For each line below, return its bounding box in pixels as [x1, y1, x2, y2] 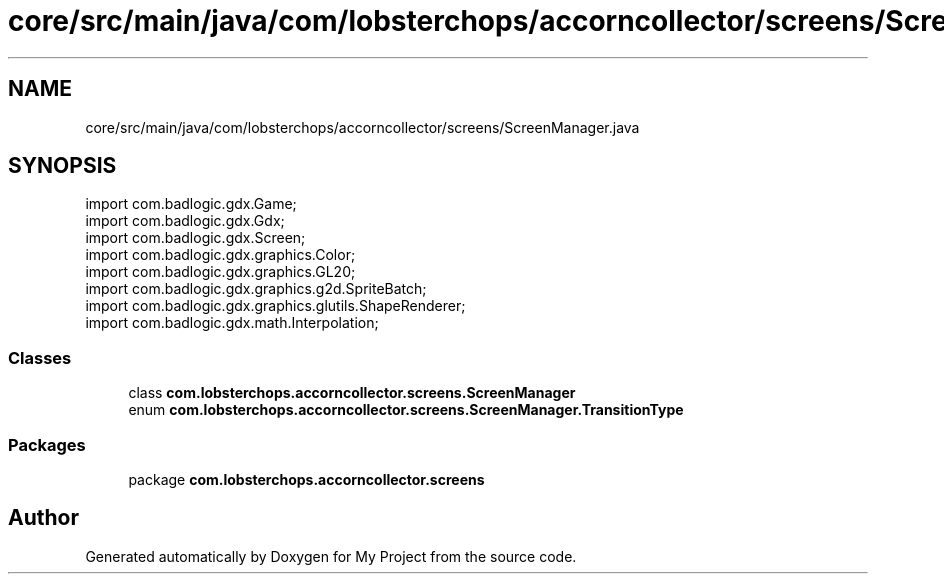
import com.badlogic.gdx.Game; [85, 195, 297, 213]
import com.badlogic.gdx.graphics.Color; [85, 246, 356, 264]
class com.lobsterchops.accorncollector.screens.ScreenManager [128, 384, 576, 402]
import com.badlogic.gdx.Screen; [85, 229, 306, 247]
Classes [8, 347, 72, 368]
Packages [8, 434, 86, 455]
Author [8, 505, 79, 531]
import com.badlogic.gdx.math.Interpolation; [85, 314, 379, 332]
